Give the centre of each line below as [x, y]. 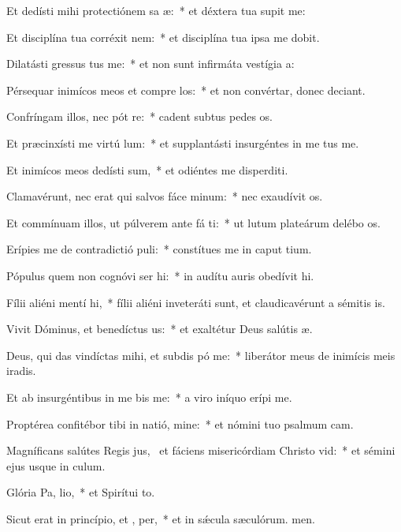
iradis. [21, 371]
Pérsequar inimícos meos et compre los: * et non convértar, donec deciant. [186, 90]
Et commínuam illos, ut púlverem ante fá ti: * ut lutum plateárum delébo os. [193, 222]
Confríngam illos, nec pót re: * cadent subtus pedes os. [140, 116]
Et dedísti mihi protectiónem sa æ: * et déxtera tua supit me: [156, 10]
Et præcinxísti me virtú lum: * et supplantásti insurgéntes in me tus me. [183, 142]
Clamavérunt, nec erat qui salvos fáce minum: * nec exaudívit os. [165, 196]
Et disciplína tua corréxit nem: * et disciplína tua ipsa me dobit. [163, 37]
